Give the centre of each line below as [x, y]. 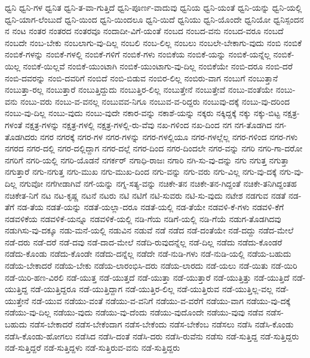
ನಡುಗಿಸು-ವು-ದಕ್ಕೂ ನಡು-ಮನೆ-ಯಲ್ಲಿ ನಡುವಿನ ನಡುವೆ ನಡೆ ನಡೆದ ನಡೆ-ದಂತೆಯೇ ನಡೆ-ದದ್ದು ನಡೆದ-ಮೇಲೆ [149, 230]
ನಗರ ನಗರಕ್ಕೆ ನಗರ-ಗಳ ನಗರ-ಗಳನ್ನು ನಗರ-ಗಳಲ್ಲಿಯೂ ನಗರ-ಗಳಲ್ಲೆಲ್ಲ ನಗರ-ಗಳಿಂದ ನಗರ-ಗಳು [169, 136]
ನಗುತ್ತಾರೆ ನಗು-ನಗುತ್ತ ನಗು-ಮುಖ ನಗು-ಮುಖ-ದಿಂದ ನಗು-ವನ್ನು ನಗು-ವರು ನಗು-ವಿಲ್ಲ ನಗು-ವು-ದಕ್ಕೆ [141, 172]
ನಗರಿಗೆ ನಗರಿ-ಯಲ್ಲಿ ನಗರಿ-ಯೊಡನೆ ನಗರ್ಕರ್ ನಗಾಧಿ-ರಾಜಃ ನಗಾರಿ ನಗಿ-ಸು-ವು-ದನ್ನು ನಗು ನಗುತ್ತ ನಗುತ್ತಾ [147, 160]
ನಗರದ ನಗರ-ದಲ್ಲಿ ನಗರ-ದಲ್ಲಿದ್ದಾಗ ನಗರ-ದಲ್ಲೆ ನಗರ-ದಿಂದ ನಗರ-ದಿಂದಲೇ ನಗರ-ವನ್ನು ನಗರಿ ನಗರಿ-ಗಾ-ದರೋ [154, 148]
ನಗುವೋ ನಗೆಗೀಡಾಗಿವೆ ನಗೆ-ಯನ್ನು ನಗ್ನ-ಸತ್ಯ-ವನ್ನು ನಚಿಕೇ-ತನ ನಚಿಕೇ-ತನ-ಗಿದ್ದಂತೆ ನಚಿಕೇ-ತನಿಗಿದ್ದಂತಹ [158, 183]
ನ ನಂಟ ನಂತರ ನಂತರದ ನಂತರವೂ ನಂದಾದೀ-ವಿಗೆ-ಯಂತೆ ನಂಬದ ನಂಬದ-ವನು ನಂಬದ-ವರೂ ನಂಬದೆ [144, 31]
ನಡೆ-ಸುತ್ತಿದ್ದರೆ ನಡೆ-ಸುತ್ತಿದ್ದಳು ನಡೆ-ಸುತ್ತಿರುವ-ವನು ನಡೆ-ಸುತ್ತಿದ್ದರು [93, 348]
